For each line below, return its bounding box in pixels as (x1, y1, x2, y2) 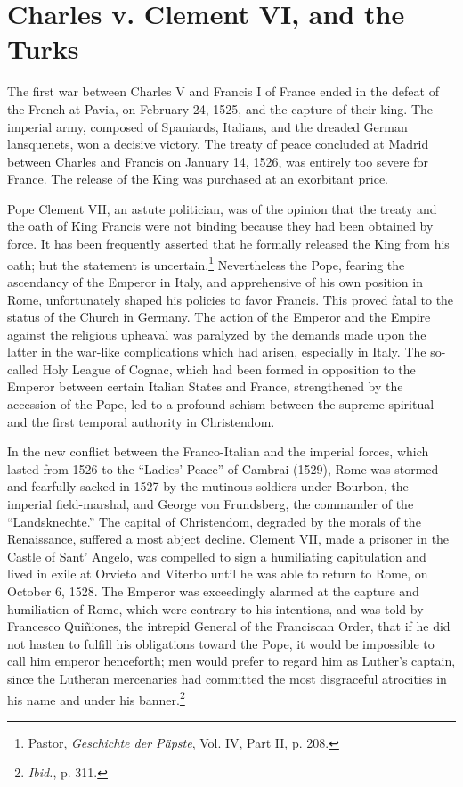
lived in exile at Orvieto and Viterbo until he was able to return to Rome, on (7, 564, 428, 583)
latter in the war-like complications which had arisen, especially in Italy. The (7, 342, 426, 361)
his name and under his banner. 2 (7, 687, 185, 709)
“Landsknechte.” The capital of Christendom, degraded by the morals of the (7, 512, 421, 530)
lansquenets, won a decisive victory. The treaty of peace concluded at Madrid (7, 135, 429, 153)
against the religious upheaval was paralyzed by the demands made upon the (7, 324, 426, 343)
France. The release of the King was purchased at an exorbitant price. (7, 169, 388, 188)
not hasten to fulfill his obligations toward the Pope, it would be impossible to (7, 634, 435, 652)
